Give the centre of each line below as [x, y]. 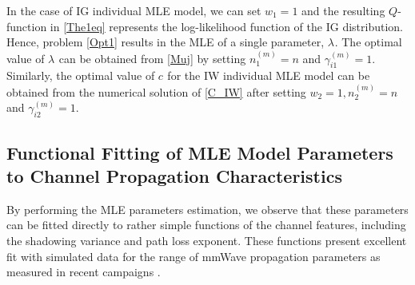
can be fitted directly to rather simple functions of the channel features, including [206, 225]
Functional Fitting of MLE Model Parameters [200, 152]
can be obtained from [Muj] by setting [152, 58]
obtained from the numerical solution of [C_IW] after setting [156, 91]
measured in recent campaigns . [84, 272]
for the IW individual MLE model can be [269, 75]
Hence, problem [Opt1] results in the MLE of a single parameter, [166, 42]
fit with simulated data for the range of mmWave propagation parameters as [194, 256]
